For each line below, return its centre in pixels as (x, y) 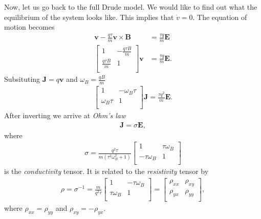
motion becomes (29, 27)
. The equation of (220, 17)
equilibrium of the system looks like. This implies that (89, 17)
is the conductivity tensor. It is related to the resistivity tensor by (106, 171)
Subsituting (22, 79)
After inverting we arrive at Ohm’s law (65, 115)
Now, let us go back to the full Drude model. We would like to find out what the (131, 7)
